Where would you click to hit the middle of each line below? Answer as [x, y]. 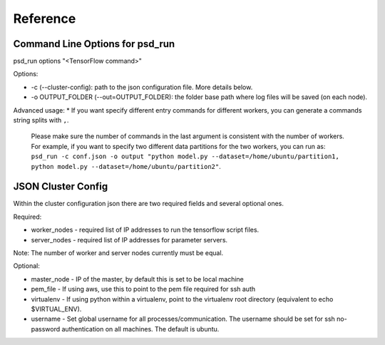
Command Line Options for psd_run [94, 44]
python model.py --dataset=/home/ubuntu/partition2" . [126, 166]
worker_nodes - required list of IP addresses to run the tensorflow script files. [145, 230]
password [46, 329]
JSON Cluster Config [61, 186]
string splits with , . [41, 120]
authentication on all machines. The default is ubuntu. [140, 329]
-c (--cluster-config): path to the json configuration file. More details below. [142, 87]
